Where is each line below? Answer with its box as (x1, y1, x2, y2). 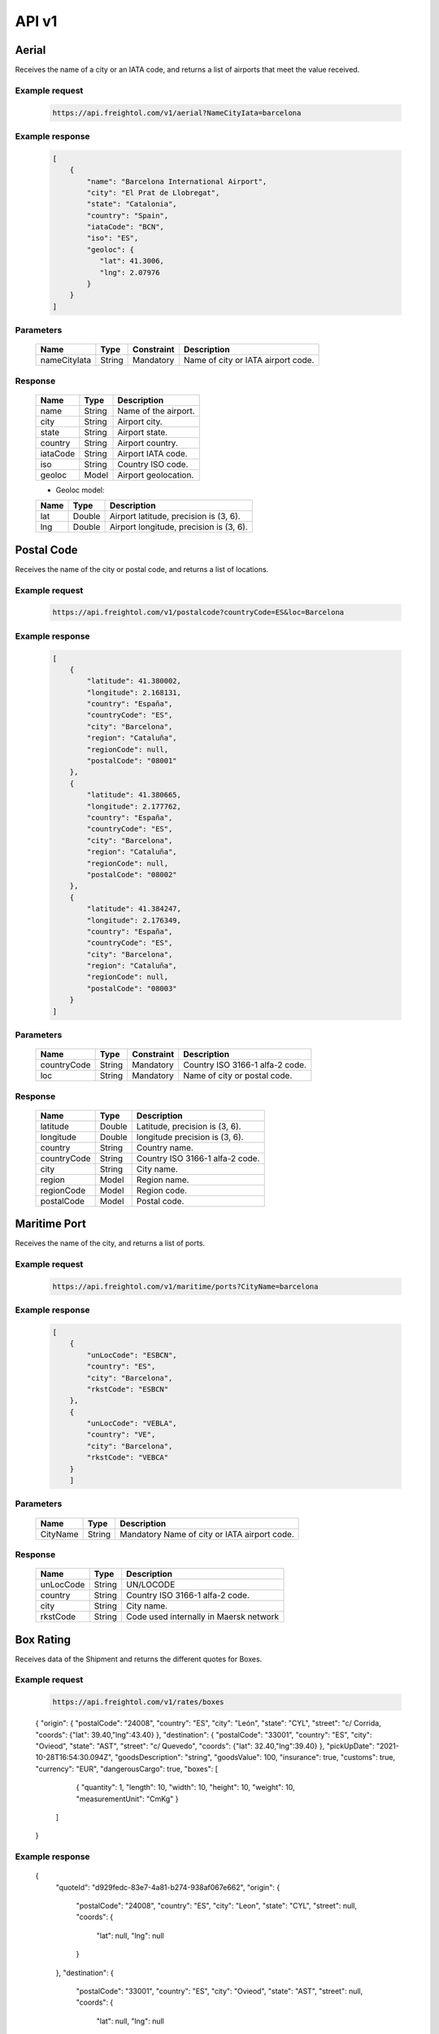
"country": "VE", (86, 1430, 156, 1439)
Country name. (136, 1141, 194, 1153)
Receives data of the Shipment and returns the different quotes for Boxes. (15, 1654, 263, 1664)
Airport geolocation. (117, 469, 194, 480)
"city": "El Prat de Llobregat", (86, 188, 220, 197)
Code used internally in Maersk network (126, 1611, 280, 1622)
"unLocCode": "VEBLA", (86, 1419, 178, 1428)
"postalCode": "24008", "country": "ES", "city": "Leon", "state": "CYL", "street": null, (76, 1901, 358, 1911)
